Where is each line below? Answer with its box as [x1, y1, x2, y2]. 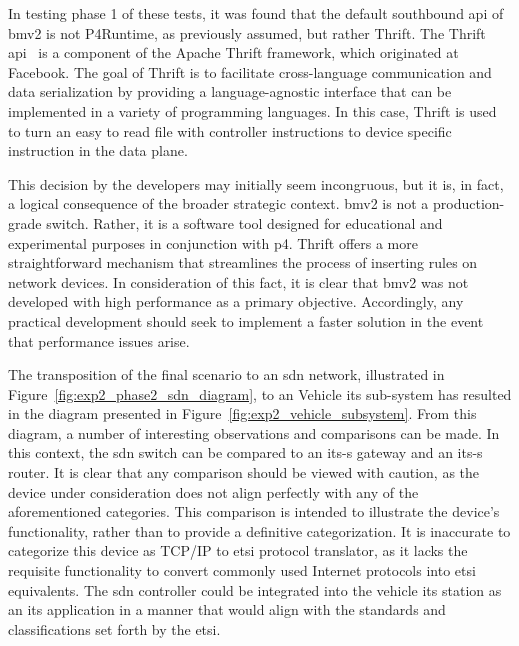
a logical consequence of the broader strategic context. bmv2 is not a [8, 193, 429, 214]
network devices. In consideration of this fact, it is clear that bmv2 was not [8, 271, 469, 292]
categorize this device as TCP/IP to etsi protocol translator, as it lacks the [8, 540, 468, 561]
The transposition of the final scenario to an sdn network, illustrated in [8, 364, 445, 385]
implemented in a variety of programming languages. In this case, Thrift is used [8, 100, 497, 121]
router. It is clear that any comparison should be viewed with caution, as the [8, 462, 480, 483]
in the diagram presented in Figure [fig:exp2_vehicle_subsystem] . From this [8, 403, 477, 424]
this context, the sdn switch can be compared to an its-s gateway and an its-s [8, 442, 483, 463]
